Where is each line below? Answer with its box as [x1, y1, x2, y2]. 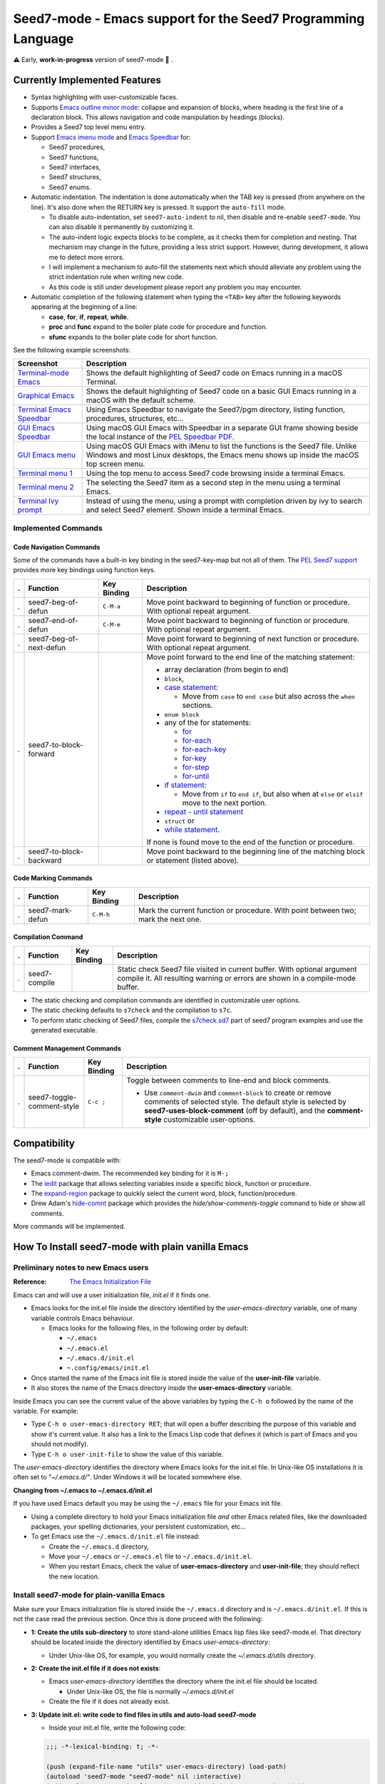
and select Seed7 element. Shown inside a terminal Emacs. [86, 505, 284, 515]
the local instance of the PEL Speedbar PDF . [86, 432, 235, 442]
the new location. [48, 1572, 100, 1581]
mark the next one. [138, 914, 202, 924]
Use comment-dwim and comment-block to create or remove [143, 1088, 332, 1098]
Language [13, 31, 74, 46]
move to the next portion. [182, 798, 267, 808]
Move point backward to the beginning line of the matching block [146, 846, 365, 856]
